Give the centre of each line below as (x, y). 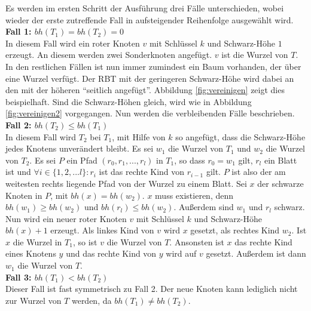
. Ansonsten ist (197, 241)
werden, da (92, 300)
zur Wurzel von (33, 300)
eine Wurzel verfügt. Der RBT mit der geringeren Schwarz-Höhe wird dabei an (150, 78)
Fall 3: (19, 277)
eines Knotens (31, 253)
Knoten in (24, 195)
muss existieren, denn (194, 195)
